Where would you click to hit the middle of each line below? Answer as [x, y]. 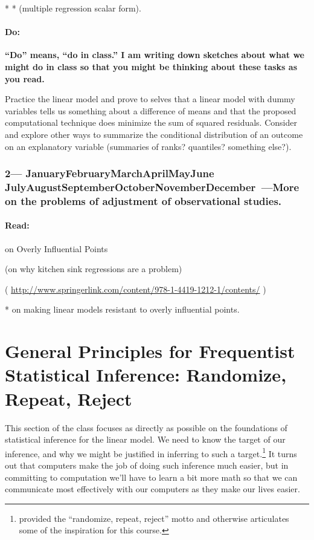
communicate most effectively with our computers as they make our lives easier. [152, 489]
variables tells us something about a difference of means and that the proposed [151, 110]
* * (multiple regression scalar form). [73, 8]
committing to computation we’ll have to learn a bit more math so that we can [151, 477]
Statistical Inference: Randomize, [146, 375]
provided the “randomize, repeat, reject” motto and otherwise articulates [154, 518]
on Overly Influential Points [56, 248]
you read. [25, 78]
